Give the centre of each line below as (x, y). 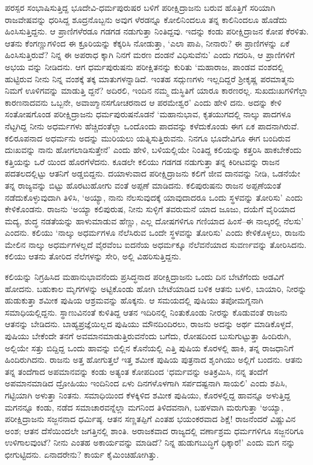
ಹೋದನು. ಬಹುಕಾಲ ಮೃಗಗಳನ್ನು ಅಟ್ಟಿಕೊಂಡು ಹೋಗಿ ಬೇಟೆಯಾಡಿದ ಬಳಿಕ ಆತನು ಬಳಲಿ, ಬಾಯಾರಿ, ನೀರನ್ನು (156, 288)
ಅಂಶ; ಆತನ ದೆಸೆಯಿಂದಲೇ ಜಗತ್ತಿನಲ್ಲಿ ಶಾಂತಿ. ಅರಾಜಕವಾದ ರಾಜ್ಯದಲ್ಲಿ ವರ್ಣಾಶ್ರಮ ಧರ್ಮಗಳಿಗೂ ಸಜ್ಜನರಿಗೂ (154, 430)
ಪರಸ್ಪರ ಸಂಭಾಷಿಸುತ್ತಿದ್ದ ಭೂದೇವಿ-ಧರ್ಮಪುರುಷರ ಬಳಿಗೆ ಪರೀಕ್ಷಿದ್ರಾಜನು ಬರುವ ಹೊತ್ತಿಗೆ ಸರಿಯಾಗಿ (140, 7)
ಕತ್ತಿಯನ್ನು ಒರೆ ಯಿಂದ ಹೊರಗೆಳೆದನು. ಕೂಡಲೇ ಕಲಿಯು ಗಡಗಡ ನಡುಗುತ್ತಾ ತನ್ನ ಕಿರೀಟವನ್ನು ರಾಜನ (142, 161)
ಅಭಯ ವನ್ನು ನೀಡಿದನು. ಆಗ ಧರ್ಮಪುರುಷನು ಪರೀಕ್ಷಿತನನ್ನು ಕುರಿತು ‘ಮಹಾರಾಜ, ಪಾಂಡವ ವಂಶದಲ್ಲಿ (144, 66)
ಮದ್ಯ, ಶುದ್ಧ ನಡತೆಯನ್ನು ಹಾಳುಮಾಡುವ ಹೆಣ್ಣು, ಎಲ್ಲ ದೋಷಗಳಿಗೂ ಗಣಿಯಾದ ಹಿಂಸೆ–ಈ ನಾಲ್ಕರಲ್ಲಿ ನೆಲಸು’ (154, 220)
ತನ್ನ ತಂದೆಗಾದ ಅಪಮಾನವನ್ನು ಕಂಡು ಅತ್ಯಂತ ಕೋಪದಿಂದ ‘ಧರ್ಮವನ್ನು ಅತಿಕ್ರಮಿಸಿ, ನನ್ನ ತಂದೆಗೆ (137, 371)
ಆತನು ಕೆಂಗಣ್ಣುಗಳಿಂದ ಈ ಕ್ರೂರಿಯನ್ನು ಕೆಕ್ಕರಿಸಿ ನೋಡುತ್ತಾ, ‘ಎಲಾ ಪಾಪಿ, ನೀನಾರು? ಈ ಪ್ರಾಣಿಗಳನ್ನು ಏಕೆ (147, 43)
